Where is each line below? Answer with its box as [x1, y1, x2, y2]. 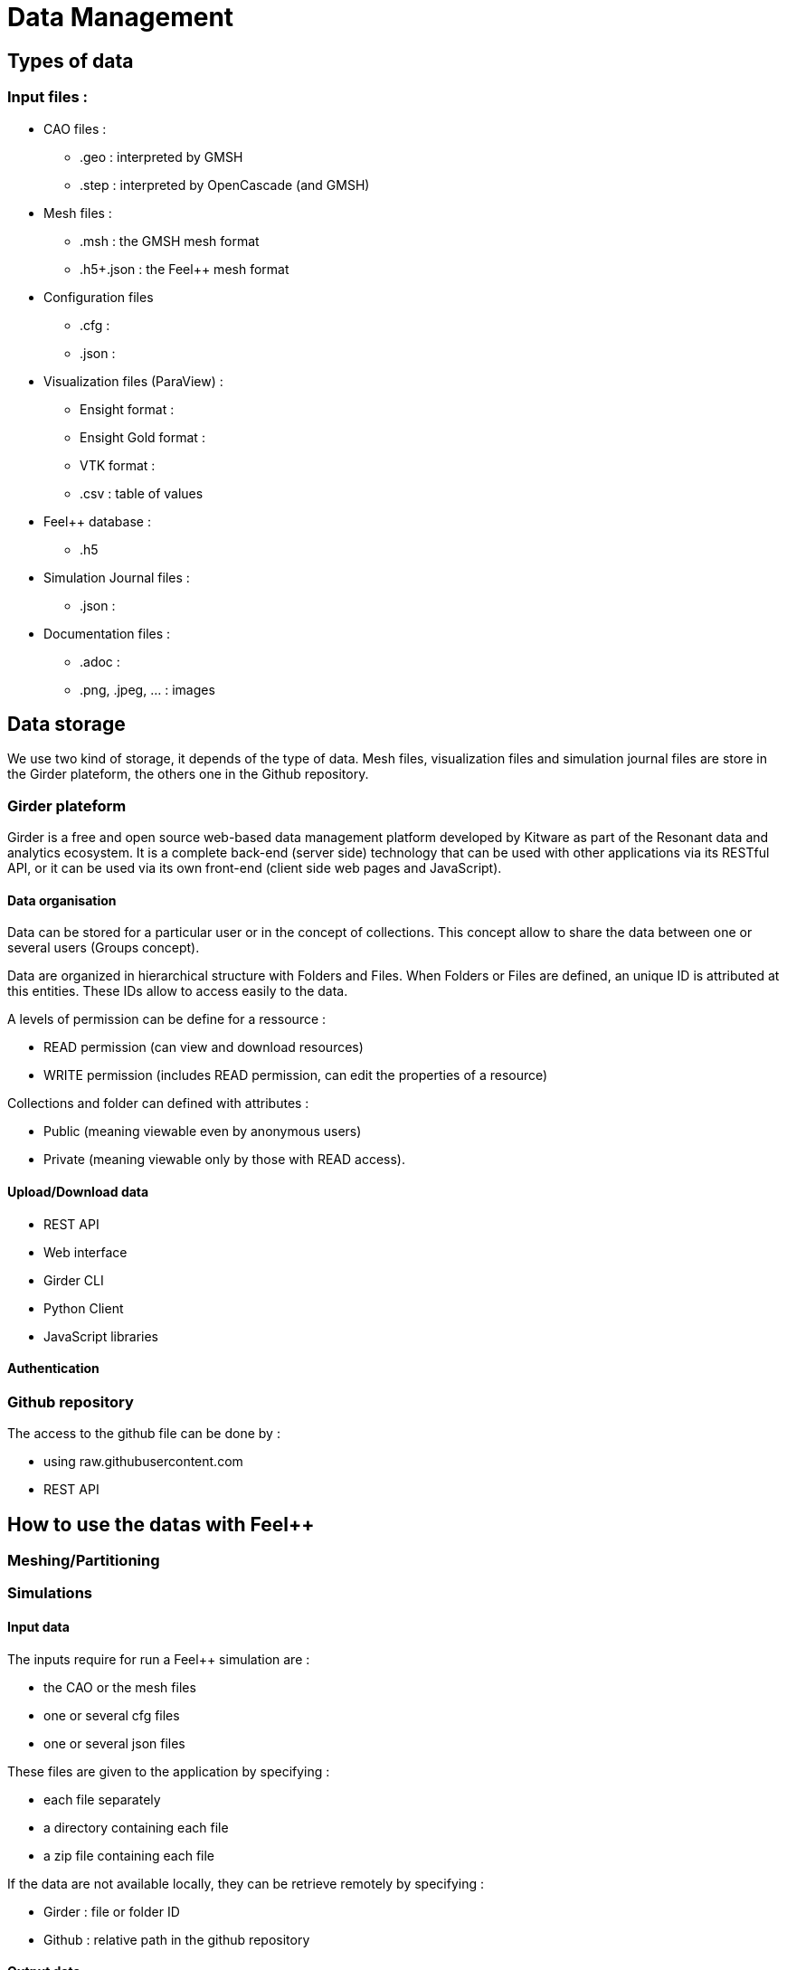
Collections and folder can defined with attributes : [7, 1095, 309, 1112]
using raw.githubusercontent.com [43, 1454, 243, 1470]
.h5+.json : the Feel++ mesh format [80, 260, 289, 277]
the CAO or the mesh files [43, 1679, 196, 1695]
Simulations [7, 1584, 92, 1603]
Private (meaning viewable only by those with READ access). [43, 1151, 405, 1168]
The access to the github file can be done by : [7, 1425, 280, 1442]
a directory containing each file [43, 1819, 229, 1835]
